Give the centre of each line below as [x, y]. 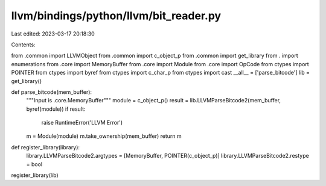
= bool [34, 164]
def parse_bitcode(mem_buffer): [52, 92]
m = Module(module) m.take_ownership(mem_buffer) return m [104, 136]
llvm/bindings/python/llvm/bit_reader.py [116, 16]
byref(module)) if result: [56, 109]
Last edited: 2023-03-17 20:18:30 [53, 34]
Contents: [23, 45]
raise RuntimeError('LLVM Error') [82, 123]
